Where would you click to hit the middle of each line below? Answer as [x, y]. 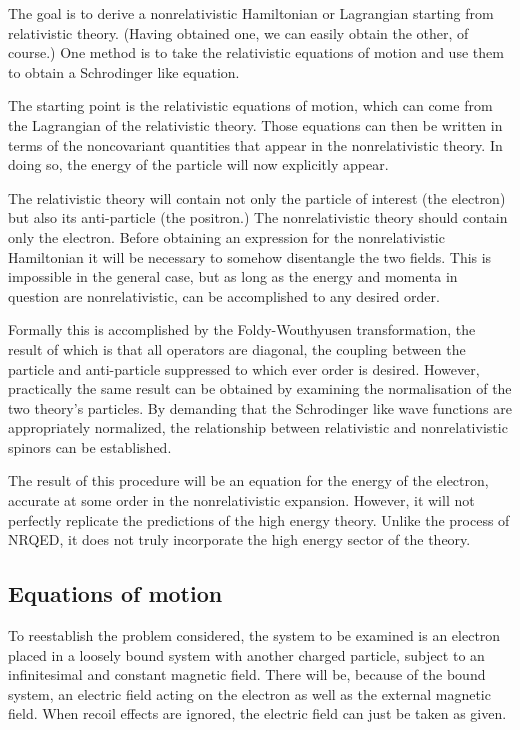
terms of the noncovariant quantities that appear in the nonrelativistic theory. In [255, 144]
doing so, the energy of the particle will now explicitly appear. [198, 164]
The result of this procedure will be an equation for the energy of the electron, [248, 480]
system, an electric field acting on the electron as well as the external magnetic [249, 693]
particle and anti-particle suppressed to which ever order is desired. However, [244, 368]
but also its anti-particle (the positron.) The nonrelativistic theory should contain [258, 217]
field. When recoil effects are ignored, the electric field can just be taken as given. [257, 713]
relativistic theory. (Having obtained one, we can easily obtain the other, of [238, 32]
